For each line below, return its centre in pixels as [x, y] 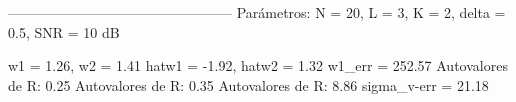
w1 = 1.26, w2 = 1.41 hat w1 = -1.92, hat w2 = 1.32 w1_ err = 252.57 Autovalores [258, 65]
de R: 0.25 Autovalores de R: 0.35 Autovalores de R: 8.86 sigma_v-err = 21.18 [248, 84]
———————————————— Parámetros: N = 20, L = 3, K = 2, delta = [257, 12]
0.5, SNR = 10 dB [64, 31]
